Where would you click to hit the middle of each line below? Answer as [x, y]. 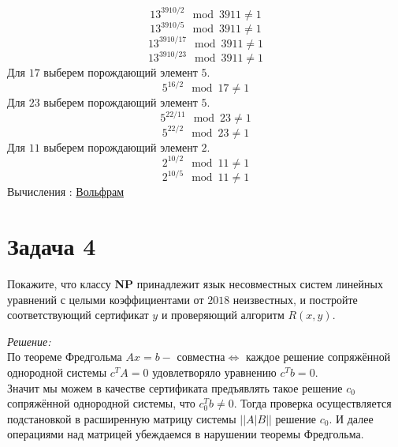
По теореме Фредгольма [65, 357]
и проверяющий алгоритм [223, 315]
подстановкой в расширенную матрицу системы [122, 418]
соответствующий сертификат [78, 315]
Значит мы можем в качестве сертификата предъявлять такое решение [175, 387]
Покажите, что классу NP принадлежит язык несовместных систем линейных [195, 284]
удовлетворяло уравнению [214, 373]
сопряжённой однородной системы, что [101, 403]
